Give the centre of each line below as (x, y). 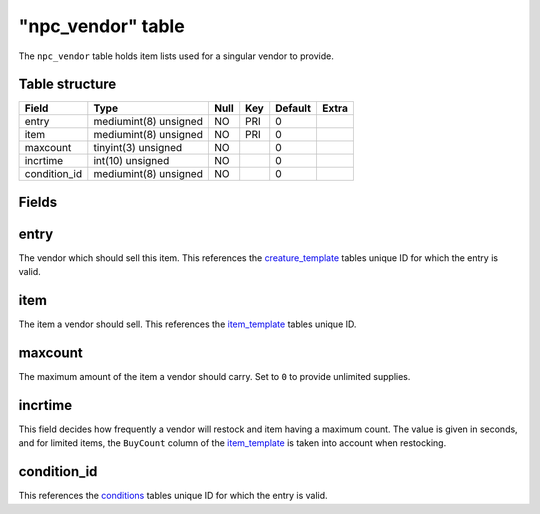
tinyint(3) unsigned (138, 148)
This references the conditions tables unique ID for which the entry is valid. (173, 496)
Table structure (67, 84)
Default (293, 108)
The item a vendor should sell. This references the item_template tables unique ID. (187, 324)
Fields (38, 201)
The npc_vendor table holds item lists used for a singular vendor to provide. (176, 56)
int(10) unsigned (131, 161)
